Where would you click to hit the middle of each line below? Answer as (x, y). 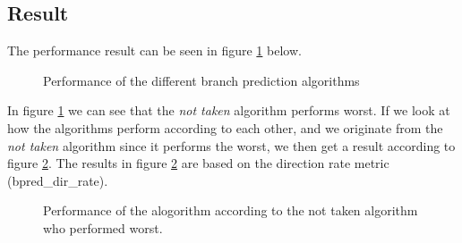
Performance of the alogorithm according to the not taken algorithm (231, 210)
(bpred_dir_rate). (58, 180)
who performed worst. (103, 227)
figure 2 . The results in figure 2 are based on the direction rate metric (198, 163)
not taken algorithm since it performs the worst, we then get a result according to (231, 145)
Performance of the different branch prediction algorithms (201, 80)
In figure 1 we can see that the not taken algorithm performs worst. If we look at (229, 110)
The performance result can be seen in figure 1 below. (154, 50)
